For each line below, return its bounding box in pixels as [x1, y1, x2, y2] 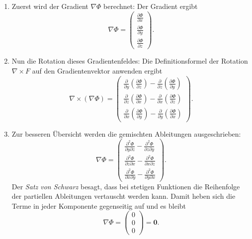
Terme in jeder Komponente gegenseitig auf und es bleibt [11, 200, 186, 211]
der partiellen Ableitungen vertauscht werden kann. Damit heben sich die [11, 191, 236, 201]
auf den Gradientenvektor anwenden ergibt [32, 65, 163, 76]
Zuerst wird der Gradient [11, 1, 88, 11]
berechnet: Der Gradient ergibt [103, 1, 198, 11]
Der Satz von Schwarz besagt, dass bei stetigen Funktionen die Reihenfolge [11, 181, 240, 191]
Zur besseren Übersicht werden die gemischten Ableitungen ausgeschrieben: [11, 128, 241, 139]
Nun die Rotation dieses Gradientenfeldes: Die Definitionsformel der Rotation [11, 56, 248, 66]
